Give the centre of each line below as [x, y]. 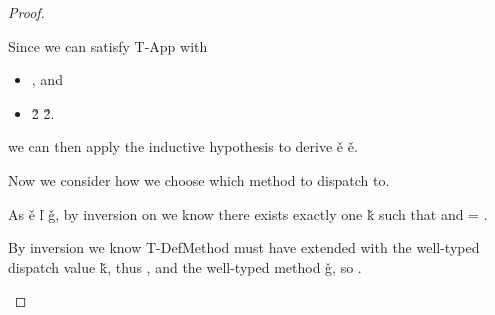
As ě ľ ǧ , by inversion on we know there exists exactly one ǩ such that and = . [248, 213]
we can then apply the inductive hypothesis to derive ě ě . [183, 146]
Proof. [26, 12]
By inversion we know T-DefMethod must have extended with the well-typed [244, 247]
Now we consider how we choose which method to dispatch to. [199, 179]
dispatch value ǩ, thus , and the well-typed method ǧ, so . [185, 266]
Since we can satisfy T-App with [108, 45]
